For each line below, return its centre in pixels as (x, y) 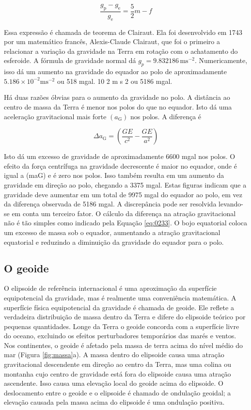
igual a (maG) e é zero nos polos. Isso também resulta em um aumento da (114, 175)
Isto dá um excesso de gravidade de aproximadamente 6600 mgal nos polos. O (120, 156)
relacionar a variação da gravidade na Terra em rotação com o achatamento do (121, 51)
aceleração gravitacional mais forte (55, 116)
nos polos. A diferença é (166, 116)
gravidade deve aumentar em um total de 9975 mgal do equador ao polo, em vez (123, 194)
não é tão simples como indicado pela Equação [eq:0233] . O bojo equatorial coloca (126, 223)
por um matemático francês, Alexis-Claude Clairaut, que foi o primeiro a (112, 41)
